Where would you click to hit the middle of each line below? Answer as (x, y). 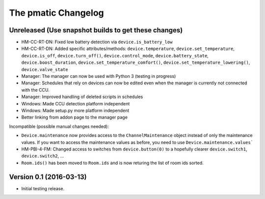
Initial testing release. (43, 188)
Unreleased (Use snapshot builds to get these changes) (96, 30)
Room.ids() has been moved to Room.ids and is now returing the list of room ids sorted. (112, 163)
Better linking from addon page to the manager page (74, 117)
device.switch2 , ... (43, 156)
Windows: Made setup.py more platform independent (75, 110)
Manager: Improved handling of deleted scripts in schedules (82, 97)
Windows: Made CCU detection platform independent (76, 103)
